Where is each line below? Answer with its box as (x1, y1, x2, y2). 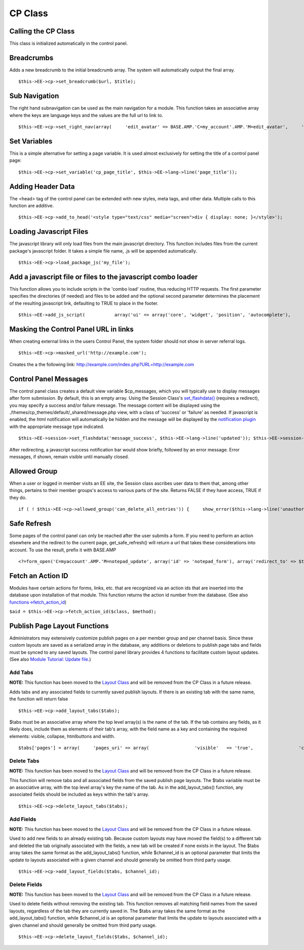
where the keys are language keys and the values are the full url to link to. (9, 112, 163, 118)
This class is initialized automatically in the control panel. (9, 41, 128, 47)
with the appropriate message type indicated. (9, 424, 104, 430)
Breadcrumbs (9, 53, 54, 62)
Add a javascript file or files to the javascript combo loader (9, 272, 198, 281)
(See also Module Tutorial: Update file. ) (9, 656, 91, 662)
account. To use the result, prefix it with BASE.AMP (9, 547, 117, 553)
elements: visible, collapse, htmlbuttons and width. (9, 733, 116, 739)
